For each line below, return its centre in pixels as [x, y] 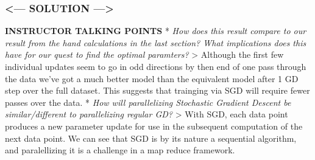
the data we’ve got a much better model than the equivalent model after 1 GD [152, 78]
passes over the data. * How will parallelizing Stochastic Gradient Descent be [148, 102]
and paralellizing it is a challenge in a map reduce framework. [120, 150]
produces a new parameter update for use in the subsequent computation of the [154, 126]
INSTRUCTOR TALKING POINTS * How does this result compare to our [156, 31]
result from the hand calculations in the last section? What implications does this [156, 42]
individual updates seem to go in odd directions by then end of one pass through [156, 66]
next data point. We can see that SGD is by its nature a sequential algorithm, [151, 138]
